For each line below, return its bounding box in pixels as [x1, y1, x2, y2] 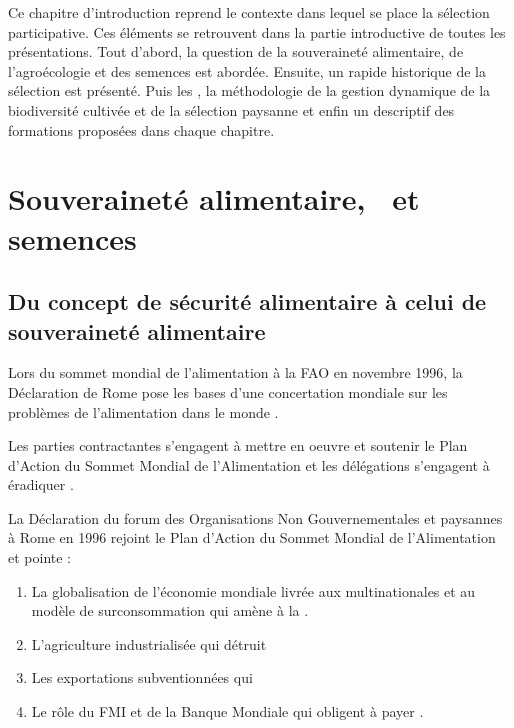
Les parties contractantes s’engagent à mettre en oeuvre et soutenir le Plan [8, 435, 468, 456]
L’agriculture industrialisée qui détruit [31, 633, 267, 654]
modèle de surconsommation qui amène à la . [31, 600, 309, 621]
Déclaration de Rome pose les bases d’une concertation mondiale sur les [8, 381, 448, 402]
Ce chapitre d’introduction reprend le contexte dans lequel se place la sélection [8, 2, 490, 22]
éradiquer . [8, 474, 74, 495]
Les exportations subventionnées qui [31, 667, 253, 688]
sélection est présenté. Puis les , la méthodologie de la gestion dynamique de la [8, 80, 491, 101]
